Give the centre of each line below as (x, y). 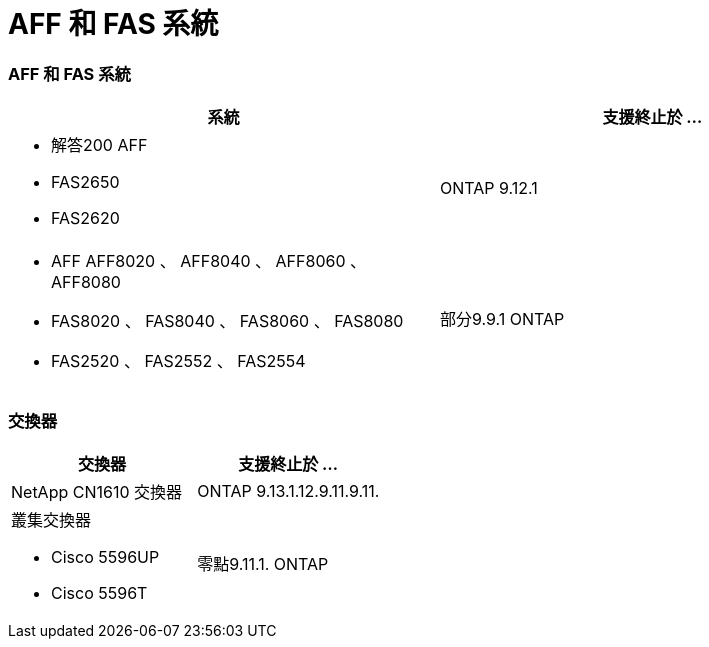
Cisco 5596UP (105, 556)
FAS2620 (85, 218)
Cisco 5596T (99, 592)
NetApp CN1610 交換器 (97, 491)
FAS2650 (85, 182)
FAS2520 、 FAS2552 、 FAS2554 (178, 361)
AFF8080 (86, 282)
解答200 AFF (99, 145)
